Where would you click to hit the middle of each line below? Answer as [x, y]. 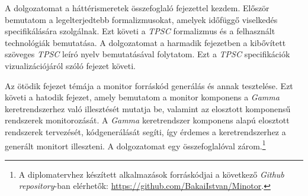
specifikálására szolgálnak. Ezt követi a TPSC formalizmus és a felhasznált [140, 31]
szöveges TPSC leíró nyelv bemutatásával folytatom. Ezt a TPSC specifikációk [147, 54]
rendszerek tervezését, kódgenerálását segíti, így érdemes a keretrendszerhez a [145, 131]
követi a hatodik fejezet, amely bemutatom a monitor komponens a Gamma [142, 97]
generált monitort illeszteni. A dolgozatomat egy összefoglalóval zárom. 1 [135, 145]
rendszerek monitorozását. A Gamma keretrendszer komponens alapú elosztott [147, 120]
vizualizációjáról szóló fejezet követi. [70, 65]
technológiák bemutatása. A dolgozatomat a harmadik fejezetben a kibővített [145, 42]
